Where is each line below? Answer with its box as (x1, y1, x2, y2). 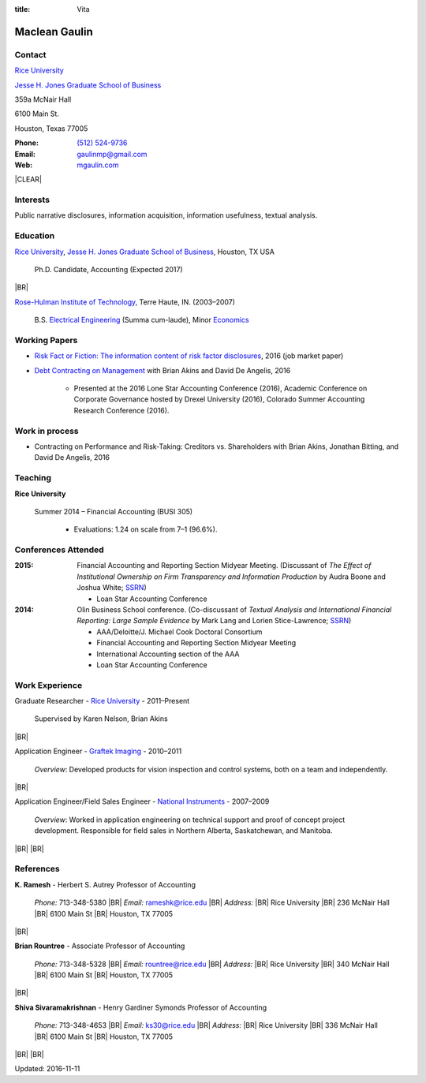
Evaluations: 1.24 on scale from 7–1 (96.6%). (73, 525, 218, 534)
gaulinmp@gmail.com (77, 149, 148, 159)
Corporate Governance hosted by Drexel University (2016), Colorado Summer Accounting (73, 394, 365, 404)
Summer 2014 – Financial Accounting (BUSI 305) (34, 506, 193, 516)
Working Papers (14, 334, 78, 345)
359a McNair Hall (14, 95, 72, 104)
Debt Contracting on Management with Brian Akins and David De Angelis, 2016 (34, 365, 291, 375)
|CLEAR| (14, 174, 43, 185)
